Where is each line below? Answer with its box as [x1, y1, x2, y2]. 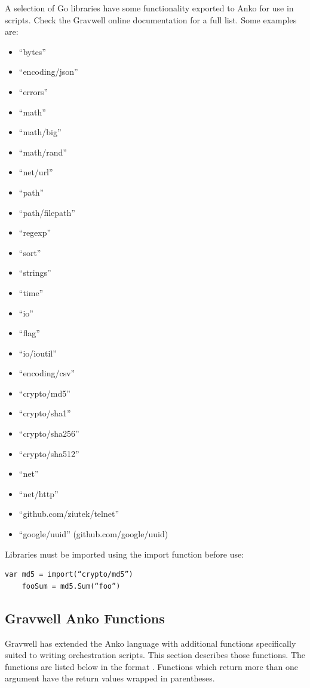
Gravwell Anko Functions [5, 608, 165, 627]
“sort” [19, 246, 41, 258]
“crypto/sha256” [19, 427, 79, 440]
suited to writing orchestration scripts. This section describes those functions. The [5, 649, 306, 661]
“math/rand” [19, 145, 67, 158]
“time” [19, 286, 44, 299]
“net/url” [19, 166, 53, 178]
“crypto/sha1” [19, 407, 71, 419]
